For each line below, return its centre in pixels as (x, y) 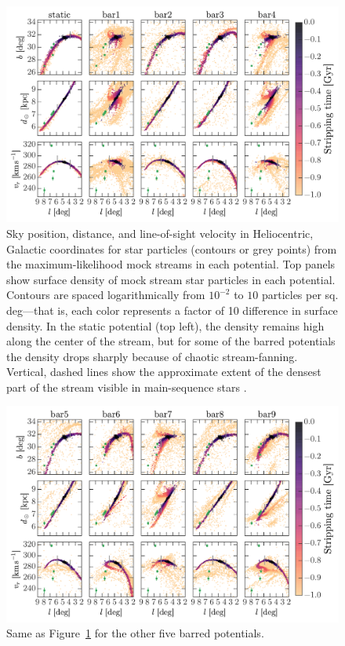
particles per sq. (300, 295)
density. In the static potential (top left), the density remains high (165, 325)
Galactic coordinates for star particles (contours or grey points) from (172, 248)
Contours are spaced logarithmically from (106, 295)
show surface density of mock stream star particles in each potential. (171, 279)
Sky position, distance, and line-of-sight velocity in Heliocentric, (160, 233)
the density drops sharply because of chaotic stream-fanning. (152, 356)
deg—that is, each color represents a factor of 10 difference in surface (172, 310)
